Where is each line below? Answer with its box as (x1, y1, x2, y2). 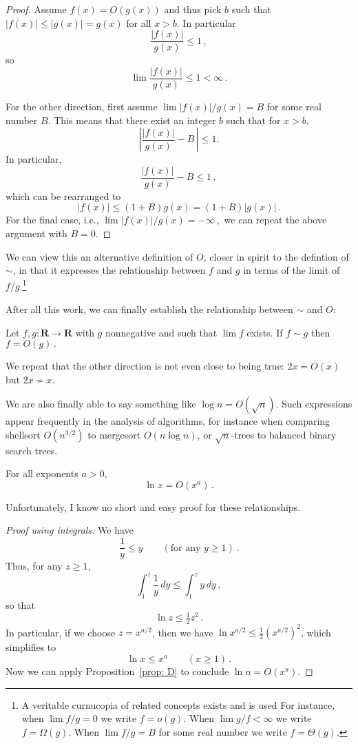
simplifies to (6, 640, 56, 654)
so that (6, 598, 35, 612)
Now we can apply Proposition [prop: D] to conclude (6, 664, 229, 678)
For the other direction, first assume (6, 99, 158, 113)
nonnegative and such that (105, 325, 218, 339)
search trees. (6, 443, 58, 457)
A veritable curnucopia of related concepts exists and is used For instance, (21, 697, 335, 712)
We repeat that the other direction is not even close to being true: (6, 359, 284, 373)
